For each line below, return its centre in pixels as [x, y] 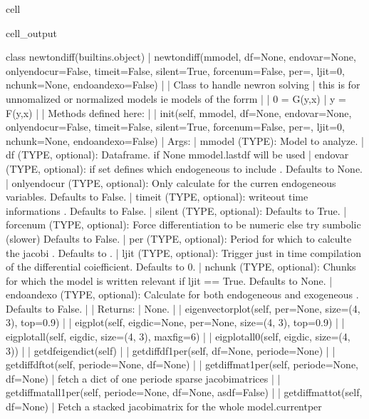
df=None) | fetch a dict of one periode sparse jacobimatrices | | [143, 378]
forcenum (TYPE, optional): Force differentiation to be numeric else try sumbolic [183, 224]
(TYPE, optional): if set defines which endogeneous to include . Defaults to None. [184, 168]
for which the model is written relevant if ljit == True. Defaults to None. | [169, 280]
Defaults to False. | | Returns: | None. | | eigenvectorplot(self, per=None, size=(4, [183, 308]
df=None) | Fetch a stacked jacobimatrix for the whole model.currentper [164, 407]
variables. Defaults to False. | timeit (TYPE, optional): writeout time [157, 197]
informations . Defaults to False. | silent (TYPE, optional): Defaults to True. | [176, 210]
